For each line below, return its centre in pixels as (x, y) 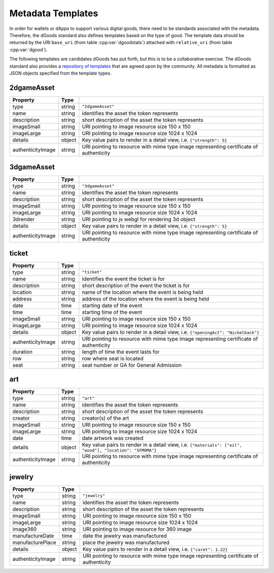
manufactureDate (33, 535)
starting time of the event (112, 312)
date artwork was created (113, 438)
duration (23, 352)
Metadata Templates (54, 13)
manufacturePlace (34, 542)
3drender (24, 219)
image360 (25, 529)
